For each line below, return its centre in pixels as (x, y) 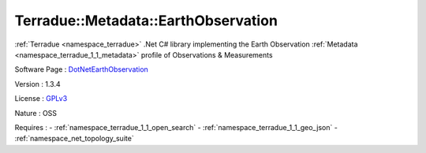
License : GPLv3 (41, 99)
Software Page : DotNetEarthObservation (82, 69)
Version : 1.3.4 (37, 84)
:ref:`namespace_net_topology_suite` (74, 139)
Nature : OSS (36, 113)
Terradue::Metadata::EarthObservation (146, 21)
